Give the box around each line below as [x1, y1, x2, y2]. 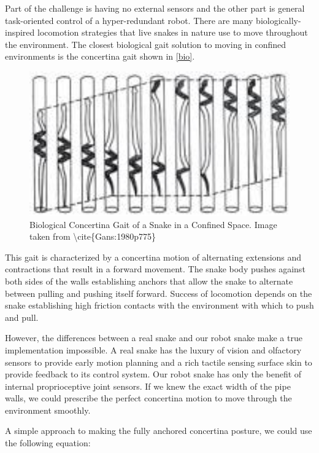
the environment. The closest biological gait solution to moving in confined [5, 37, 286, 50]
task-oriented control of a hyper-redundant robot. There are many [5, 14, 253, 26]
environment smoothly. [5, 403, 91, 416]
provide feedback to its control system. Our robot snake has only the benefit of [5, 368, 302, 380]
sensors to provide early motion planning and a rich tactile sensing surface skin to [5, 355, 312, 368]
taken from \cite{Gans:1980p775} [29, 230, 156, 243]
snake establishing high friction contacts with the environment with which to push [5, 299, 314, 312]
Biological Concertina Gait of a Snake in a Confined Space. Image [29, 218, 277, 230]
